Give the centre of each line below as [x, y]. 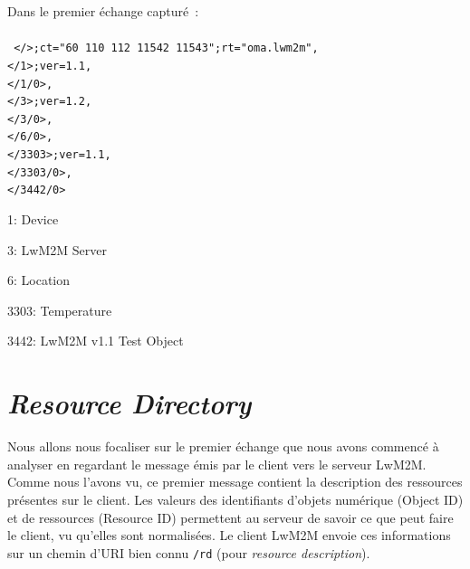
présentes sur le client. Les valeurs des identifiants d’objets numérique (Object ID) [235, 499]
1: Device [33, 219]
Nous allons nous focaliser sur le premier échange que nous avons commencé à [223, 446]
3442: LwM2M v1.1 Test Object [96, 341]
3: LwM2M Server [57, 249]
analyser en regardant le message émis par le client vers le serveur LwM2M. [217, 464]
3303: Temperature [60, 310]
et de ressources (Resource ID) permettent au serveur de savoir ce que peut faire [230, 517]
